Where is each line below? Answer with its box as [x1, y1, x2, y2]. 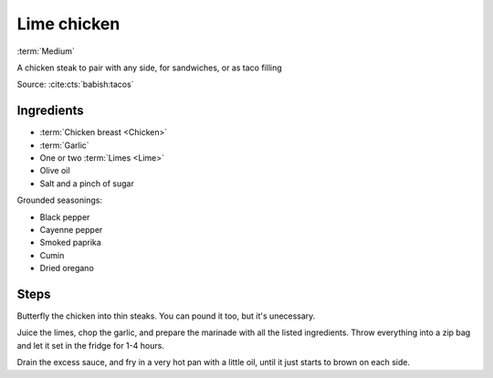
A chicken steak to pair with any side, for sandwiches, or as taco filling [16, 62, 282, 73]
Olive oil [39, 165, 70, 176]
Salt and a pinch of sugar [39, 178, 134, 189]
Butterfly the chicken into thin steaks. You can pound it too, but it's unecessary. [16, 310, 316, 321]
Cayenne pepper [39, 224, 103, 235]
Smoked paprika [39, 237, 102, 248]
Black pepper [39, 211, 90, 223]
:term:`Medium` [16, 46, 75, 57]
